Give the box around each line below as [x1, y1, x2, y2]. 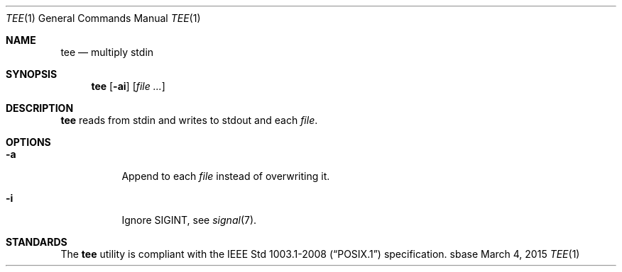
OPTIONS [6, 136, 51, 148]
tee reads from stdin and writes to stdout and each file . [60, 114, 318, 126]
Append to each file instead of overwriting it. [121, 170, 330, 182]
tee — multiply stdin [60, 46, 154, 58]
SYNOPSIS [6, 68, 58, 80]
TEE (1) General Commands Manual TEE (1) [6, 12, 201, 24]
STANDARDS [6, 236, 67, 248]
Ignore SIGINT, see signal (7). [121, 214, 257, 226]
